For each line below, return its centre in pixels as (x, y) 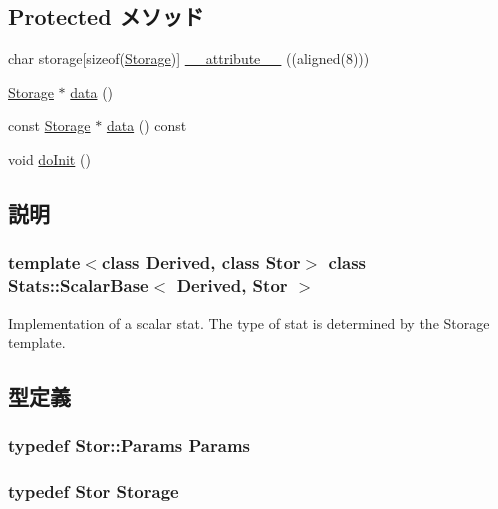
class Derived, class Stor (201, 262)
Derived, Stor (232, 285)
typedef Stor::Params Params (129, 445)
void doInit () (49, 158)
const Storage (49, 125)
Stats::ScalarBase (78, 285)
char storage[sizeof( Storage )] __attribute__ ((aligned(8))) (189, 58)
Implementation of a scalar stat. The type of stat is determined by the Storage (249, 322)
